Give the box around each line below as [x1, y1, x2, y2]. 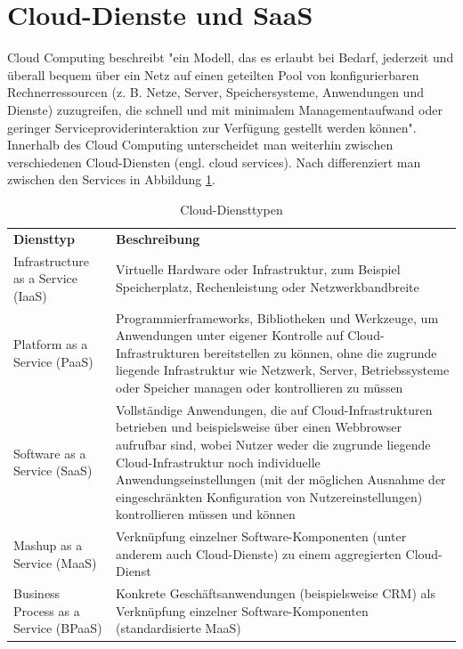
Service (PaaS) [13, 352, 93, 370]
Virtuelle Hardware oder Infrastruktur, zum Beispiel [116, 260, 401, 279]
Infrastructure [13, 251, 89, 270]
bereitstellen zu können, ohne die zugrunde [203, 343, 437, 361]
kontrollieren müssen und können [116, 505, 296, 523]
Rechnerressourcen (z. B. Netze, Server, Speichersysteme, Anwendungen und [7, 83, 424, 101]
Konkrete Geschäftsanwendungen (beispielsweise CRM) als [116, 584, 435, 603]
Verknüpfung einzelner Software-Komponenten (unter [116, 527, 407, 546]
